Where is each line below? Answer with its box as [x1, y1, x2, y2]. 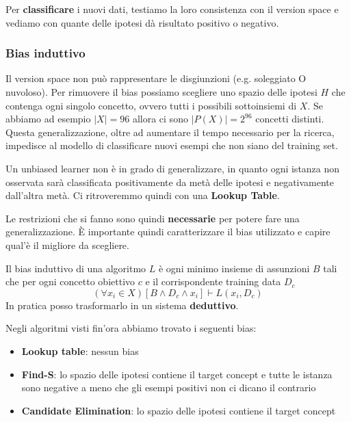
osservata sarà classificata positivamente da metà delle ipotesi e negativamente [5, 174, 335, 189]
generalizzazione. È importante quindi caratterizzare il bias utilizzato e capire [5, 224, 330, 239]
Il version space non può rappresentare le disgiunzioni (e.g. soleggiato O [5, 71, 307, 85]
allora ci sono [132, 111, 188, 126]
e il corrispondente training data [145, 274, 281, 289]
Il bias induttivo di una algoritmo [5, 261, 146, 275]
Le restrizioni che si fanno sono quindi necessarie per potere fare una [5, 211, 300, 225]
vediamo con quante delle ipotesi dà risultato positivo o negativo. [5, 15, 279, 29]
